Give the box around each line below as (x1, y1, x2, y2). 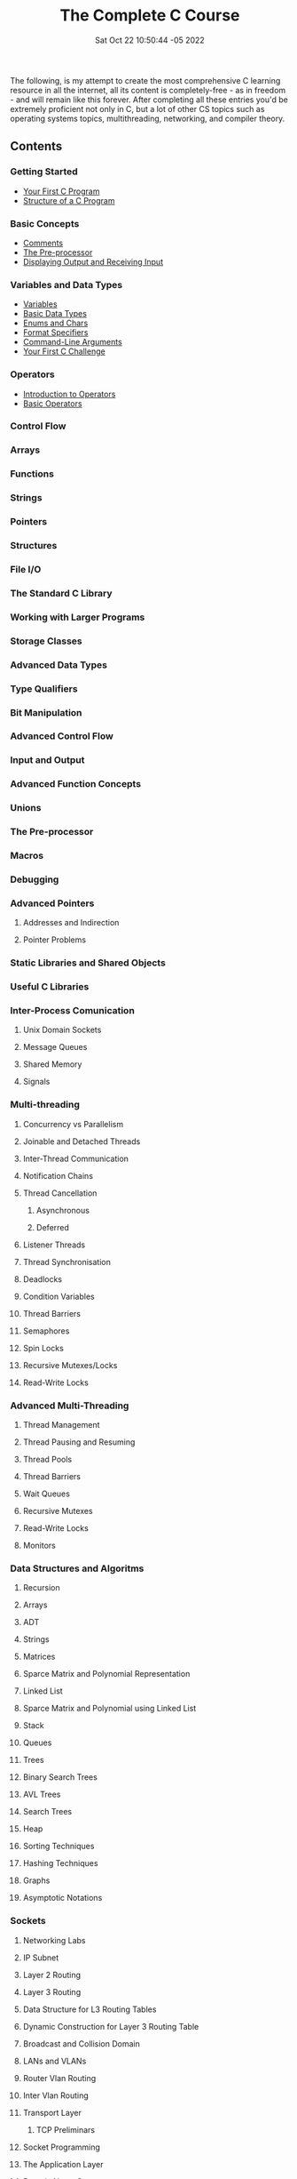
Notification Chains (22, 1170, 94, 1181)
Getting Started (10, 165, 78, 178)
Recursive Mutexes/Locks (22, 1359, 118, 1370)
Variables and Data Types (10, 278, 123, 291)
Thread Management (22, 1419, 100, 1430)
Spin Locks (22, 1342, 65, 1353)
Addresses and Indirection (22, 917, 120, 928)
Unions (10, 802, 42, 814)
